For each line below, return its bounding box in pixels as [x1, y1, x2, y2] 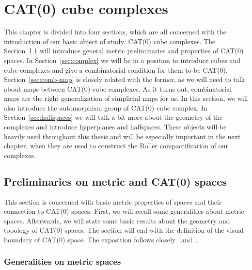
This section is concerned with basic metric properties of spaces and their [4, 196, 222, 206]
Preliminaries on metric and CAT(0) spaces [4, 174, 227, 189]
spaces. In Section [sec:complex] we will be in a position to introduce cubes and [4, 55, 241, 65]
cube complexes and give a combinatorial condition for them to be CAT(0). [4, 64, 228, 75]
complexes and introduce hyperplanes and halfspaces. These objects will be [4, 122, 227, 132]
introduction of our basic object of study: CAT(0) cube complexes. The [4, 36, 216, 46]
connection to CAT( [4, 206, 63, 216]
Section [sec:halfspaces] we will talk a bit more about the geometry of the [4, 112, 223, 122]
